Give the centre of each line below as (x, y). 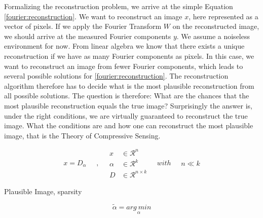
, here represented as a (223, 16)
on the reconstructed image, (216, 26)
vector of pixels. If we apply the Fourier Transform (83, 26)
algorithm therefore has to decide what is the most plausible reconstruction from (129, 85)
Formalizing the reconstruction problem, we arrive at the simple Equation (119, 6)
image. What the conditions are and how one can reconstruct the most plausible (129, 125)
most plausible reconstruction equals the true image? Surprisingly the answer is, (128, 105)
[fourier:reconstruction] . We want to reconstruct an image (93, 16)
